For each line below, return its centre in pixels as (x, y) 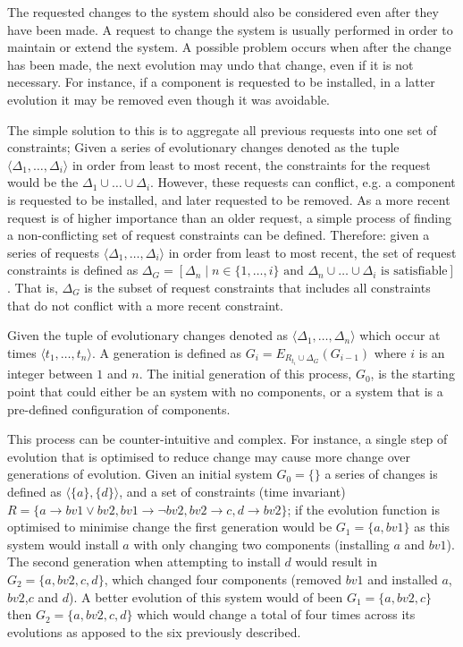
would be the (43, 182)
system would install (63, 544)
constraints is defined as (73, 270)
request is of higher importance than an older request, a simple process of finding (229, 217)
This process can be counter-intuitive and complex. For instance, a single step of (227, 439)
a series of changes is (381, 474)
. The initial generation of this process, (245, 374)
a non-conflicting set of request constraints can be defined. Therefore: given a (219, 235)
